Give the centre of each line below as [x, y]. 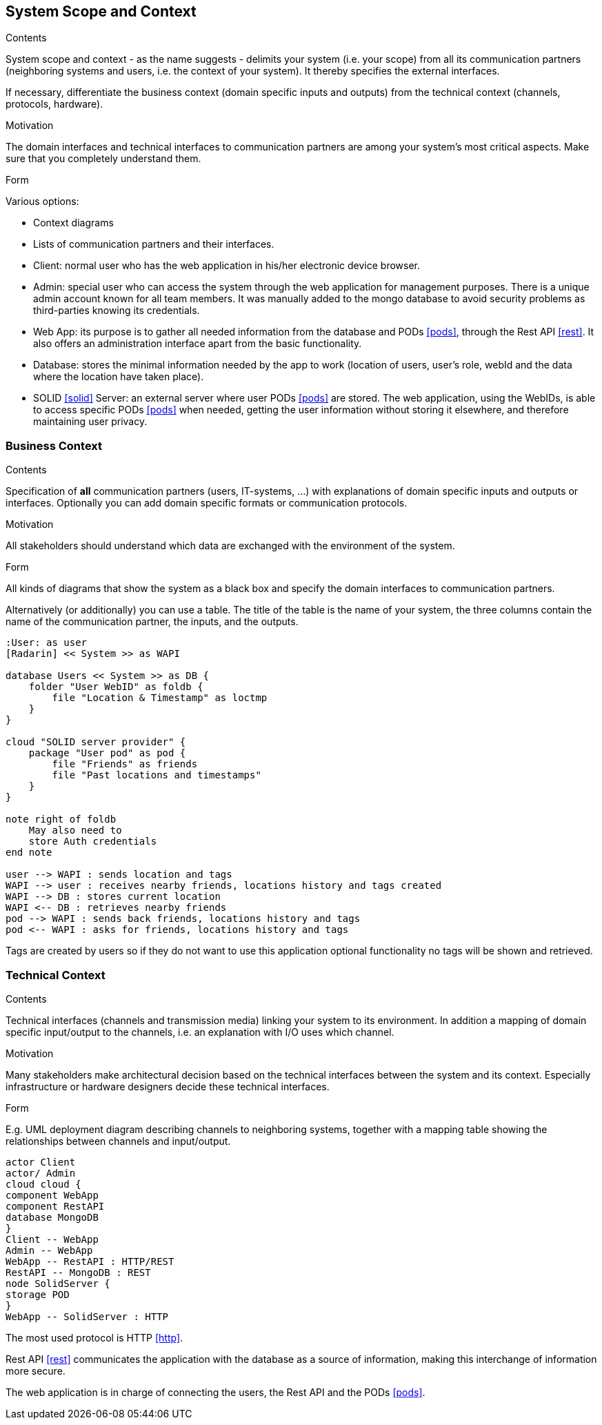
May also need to [75, 831]
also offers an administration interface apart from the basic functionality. [198, 344]
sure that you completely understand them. [103, 159]
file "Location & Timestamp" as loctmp [160, 698]
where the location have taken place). [119, 377]
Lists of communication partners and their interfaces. [154, 244]
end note [29, 853]
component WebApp [52, 1195]
